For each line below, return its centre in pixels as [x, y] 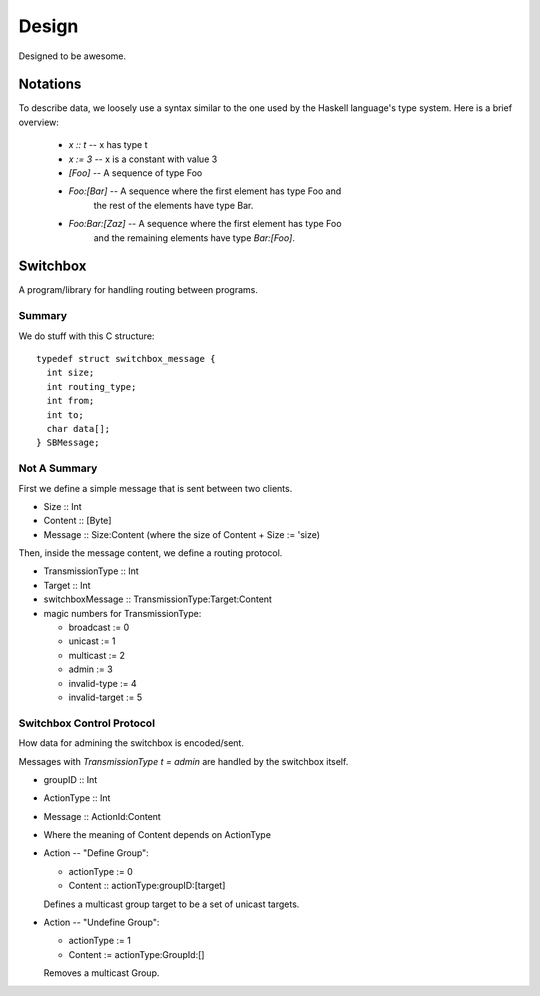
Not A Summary [58, 468]
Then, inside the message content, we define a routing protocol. [150, 553]
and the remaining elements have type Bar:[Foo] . [194, 237]
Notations [50, 84]
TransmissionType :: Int [91, 571]
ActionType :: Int [77, 798]
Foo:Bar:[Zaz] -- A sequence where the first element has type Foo [205, 224]
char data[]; [78, 428]
